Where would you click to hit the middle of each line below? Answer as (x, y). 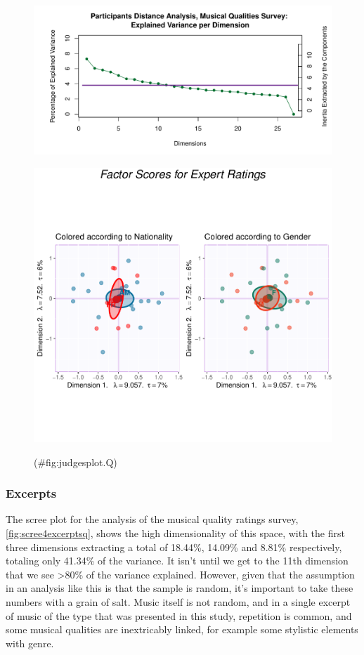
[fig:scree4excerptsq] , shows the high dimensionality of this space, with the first (175, 532)
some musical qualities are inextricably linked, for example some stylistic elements (182, 629)
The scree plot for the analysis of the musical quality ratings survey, (152, 519)
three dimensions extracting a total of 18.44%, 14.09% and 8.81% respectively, (174, 547)
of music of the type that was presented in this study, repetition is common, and (179, 615)
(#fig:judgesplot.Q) (76, 462)
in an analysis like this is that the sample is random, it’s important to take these (180, 588)
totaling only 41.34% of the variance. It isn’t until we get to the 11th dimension (177, 561)
